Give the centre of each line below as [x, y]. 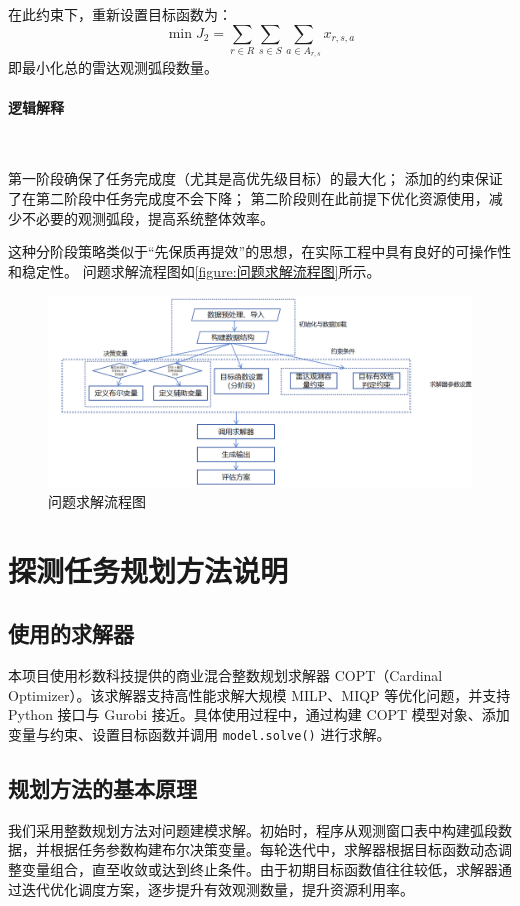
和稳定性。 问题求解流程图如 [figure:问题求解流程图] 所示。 [194, 270]
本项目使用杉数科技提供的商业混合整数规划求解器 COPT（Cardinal [225, 675]
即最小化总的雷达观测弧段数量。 [113, 67]
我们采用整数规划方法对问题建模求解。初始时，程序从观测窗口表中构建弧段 [253, 829]
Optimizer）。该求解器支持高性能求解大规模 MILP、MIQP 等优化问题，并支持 [259, 694]
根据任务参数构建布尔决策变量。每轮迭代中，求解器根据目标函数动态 [273, 849]
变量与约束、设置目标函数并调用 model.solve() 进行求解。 [199, 733]
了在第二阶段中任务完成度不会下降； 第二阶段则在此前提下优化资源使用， [248, 197]
